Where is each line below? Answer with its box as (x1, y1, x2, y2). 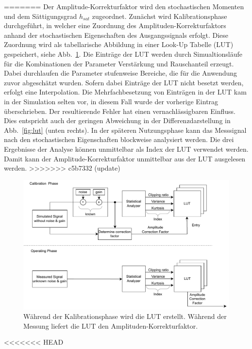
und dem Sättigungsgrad (4, 11, 77, 21)
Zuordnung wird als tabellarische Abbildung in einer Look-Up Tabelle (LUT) (4, 39, 234, 49)
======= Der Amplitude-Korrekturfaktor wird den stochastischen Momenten (4, 1, 244, 11)
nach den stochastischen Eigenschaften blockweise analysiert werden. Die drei (4, 134, 234, 144)
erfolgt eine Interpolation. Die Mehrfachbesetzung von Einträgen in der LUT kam (4, 87, 247, 97)
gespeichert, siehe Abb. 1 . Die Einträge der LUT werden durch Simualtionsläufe (4, 48, 243, 59)
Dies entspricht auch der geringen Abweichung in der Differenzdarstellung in (4, 115, 231, 126)
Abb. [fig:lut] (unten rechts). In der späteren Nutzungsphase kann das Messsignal (4, 125, 247, 135)
